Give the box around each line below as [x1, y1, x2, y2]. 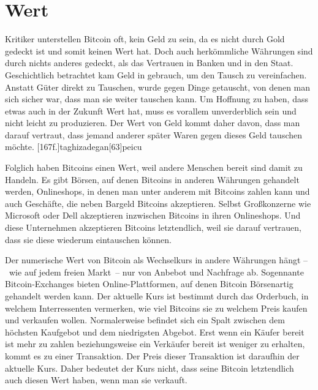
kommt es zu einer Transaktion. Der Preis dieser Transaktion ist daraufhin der [5, 349, 300, 362]
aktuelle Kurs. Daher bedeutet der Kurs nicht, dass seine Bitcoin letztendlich [5, 361, 294, 374]
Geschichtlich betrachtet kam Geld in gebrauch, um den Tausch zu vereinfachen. [5, 68, 307, 81]
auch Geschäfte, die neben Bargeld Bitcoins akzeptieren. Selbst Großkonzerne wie [5, 197, 311, 209]
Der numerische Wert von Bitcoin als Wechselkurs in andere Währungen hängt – [5, 253, 308, 266]
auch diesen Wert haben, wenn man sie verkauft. [5, 373, 187, 386]
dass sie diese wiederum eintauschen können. [5, 233, 172, 246]
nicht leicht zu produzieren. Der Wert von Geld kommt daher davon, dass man [5, 116, 300, 129]
